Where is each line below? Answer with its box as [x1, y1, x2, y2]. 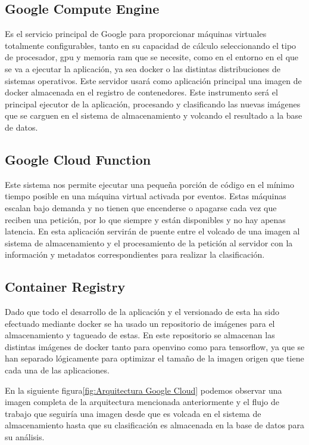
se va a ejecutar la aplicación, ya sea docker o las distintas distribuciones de [5, 62, 280, 75]
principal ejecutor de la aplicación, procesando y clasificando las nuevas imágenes [5, 97, 301, 110]
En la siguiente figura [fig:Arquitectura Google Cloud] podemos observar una [5, 384, 282, 396]
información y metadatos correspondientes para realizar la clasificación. [5, 248, 265, 261]
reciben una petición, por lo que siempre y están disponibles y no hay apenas [5, 213, 286, 225]
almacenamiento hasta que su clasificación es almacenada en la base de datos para [5, 419, 304, 431]
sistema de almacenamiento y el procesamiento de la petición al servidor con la [5, 236, 293, 249]
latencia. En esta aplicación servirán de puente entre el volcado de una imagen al [5, 225, 300, 237]
